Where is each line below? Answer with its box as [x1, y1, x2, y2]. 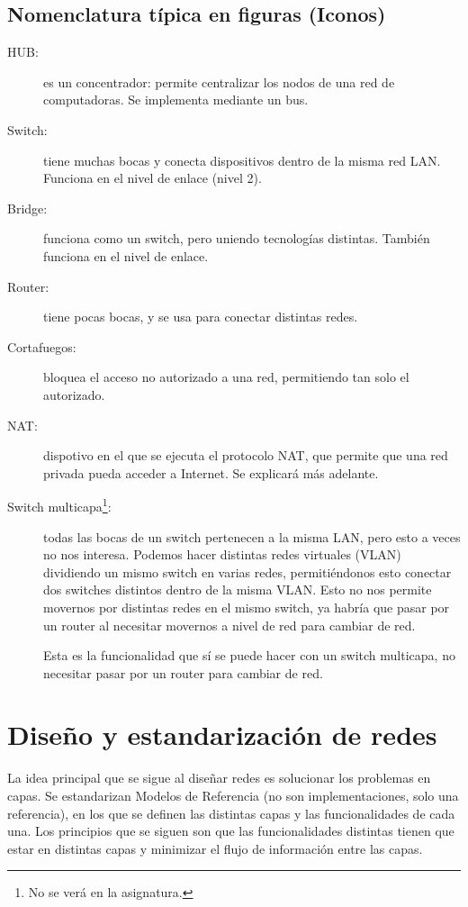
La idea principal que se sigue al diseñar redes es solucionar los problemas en [7, 768, 431, 787]
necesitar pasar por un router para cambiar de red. [43, 663, 323, 682]
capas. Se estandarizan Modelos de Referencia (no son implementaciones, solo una [7, 786, 459, 805]
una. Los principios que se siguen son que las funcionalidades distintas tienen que [7, 821, 454, 840]
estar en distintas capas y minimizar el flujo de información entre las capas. [7, 839, 423, 857]
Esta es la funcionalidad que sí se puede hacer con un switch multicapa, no [43, 646, 455, 665]
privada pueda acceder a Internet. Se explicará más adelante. [43, 463, 379, 482]
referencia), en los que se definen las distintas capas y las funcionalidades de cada [7, 803, 455, 822]
